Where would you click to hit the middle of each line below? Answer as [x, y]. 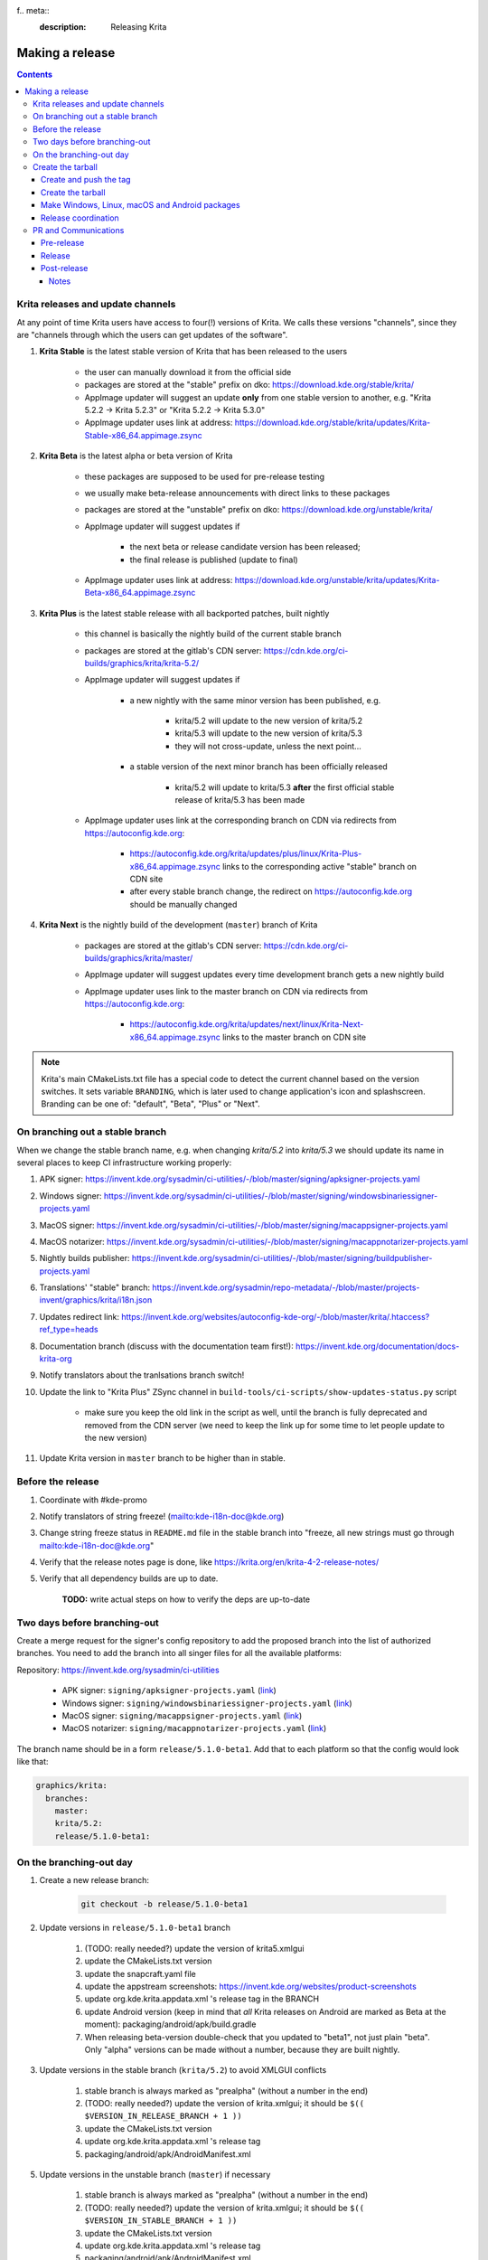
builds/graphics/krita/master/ [139, 957]
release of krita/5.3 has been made [240, 800]
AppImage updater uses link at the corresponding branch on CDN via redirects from [240, 820]
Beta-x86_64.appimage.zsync [140, 593]
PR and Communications [79, 230]
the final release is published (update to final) [214, 560]
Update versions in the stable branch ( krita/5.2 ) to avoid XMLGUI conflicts [183, 2070]
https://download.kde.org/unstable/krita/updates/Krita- [337, 579]
